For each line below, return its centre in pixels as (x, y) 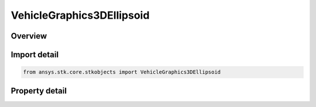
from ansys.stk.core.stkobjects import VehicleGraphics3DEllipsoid (122, 72)
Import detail (35, 55)
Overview (29, 36)
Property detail (39, 91)
